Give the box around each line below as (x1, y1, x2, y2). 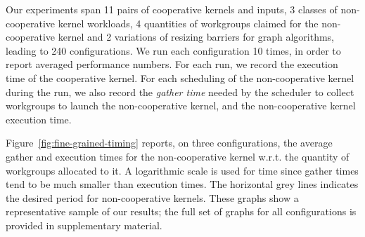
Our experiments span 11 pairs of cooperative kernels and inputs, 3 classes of (6, 2, 338, 16)
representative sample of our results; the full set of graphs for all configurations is (6, 204, 357, 219)
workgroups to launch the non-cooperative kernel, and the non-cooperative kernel (6, 98, 356, 113)
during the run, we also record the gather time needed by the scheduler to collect (6, 84, 354, 99)
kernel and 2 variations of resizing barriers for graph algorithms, (58, 29, 335, 44)
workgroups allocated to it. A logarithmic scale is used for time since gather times (6, 163, 359, 177)
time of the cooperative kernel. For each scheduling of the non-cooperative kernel (6, 70, 354, 85)
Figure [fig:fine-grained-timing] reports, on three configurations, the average (6, 135, 333, 150)
